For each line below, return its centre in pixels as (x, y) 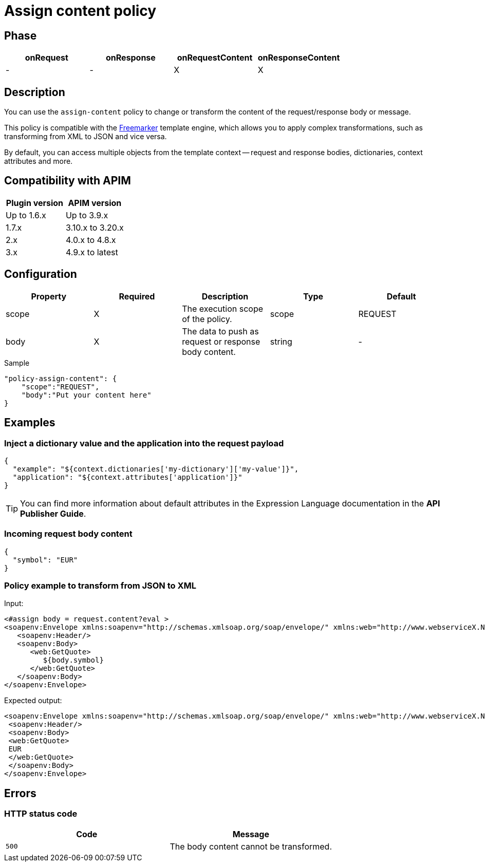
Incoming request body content (68, 534)
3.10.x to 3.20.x (95, 227)
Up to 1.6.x (26, 215)
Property (49, 296)
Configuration (41, 274)
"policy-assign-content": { (61, 378)
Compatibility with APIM (68, 181)
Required (137, 296)
